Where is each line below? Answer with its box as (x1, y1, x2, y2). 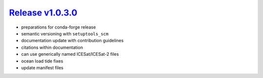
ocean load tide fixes (21, 58, 63, 64)
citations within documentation (21, 44, 83, 50)
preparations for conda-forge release (21, 24, 96, 30)
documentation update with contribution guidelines (21, 38, 124, 44)
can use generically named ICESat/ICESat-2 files (21, 51, 119, 57)
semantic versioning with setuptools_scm (21, 31, 109, 36)
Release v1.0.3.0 (9, 7, 77, 18)
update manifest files (21, 64, 63, 70)
